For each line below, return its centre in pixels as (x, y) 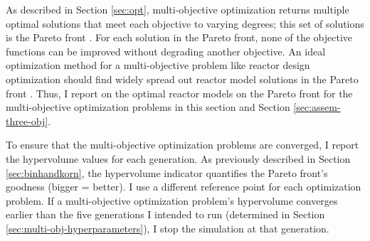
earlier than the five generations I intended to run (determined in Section (165, 214)
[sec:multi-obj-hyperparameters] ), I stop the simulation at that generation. (168, 228)
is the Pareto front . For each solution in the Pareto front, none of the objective (179, 37)
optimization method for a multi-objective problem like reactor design (158, 65)
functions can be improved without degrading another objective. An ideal (166, 51)
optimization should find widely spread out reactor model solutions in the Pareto (182, 79)
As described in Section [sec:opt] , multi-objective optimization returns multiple (178, 9)
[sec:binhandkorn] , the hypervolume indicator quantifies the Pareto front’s (167, 172)
